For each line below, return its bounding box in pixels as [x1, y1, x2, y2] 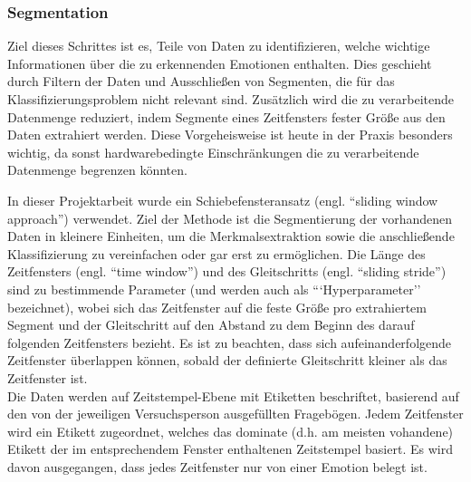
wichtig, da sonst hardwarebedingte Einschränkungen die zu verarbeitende [7, 142, 419, 161]
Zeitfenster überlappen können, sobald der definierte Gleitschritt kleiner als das [7, 351, 447, 370]
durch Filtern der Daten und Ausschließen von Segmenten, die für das [7, 72, 395, 91]
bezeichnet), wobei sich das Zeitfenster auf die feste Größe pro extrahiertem [7, 297, 427, 316]
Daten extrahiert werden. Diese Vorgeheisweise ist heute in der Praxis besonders [7, 125, 453, 144]
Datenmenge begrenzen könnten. [7, 160, 187, 179]
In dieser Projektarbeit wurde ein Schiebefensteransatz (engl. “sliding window [7, 190, 438, 209]
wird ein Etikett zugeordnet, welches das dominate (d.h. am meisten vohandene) [7, 421, 454, 440]
